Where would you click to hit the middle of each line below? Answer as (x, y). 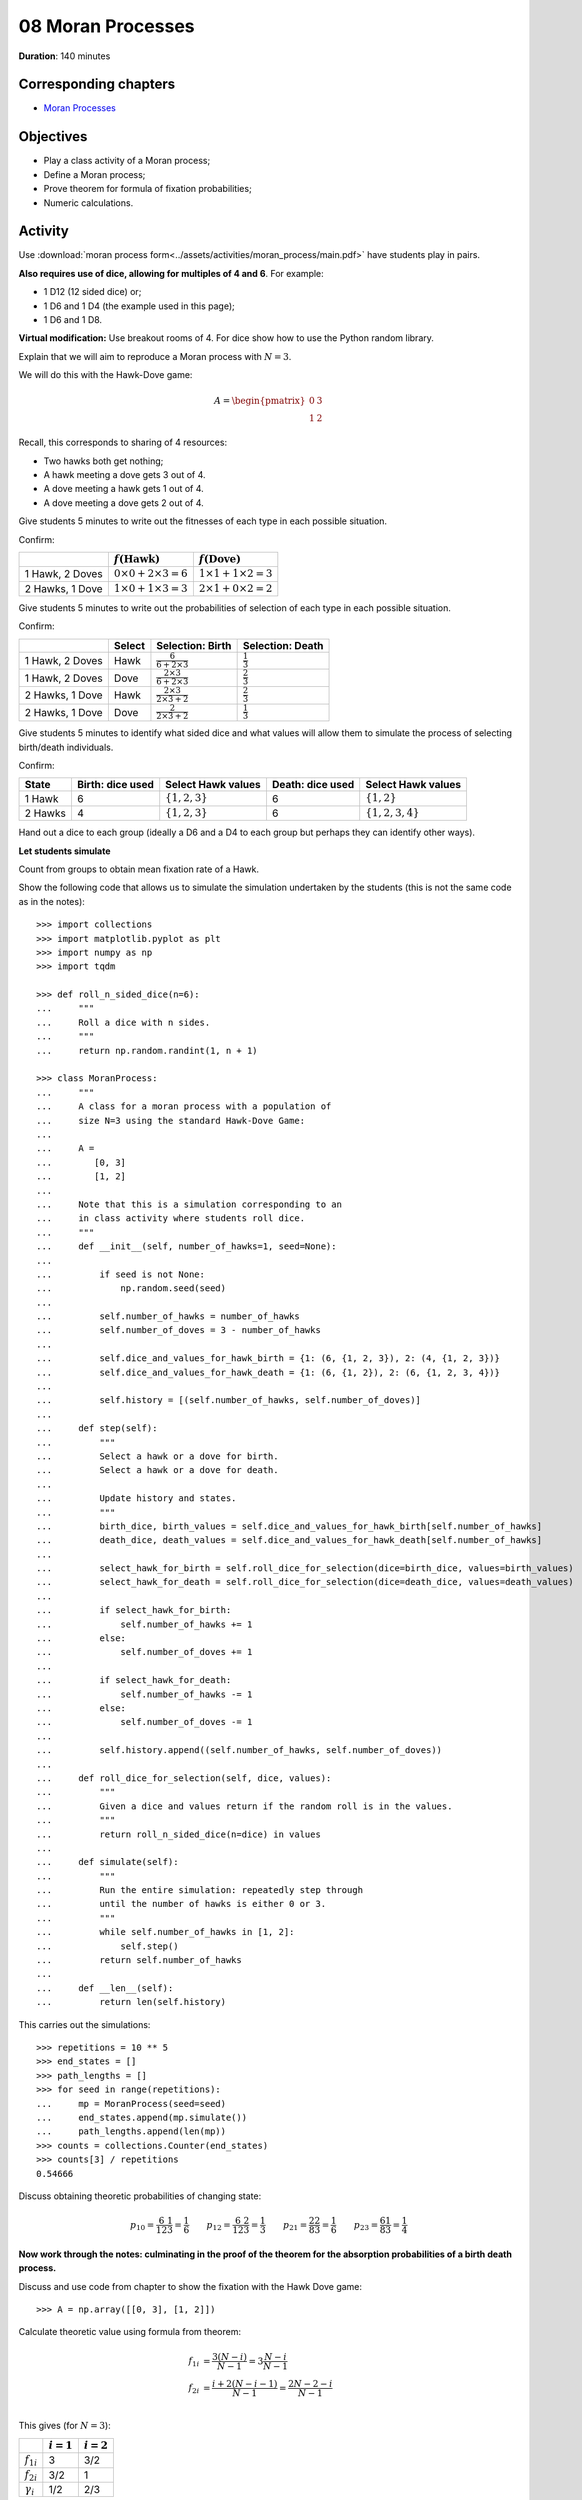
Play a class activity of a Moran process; (127, 161)
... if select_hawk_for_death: (134, 1680)
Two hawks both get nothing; (103, 461)
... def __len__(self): (105, 1988)
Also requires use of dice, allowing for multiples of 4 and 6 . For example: (171, 273)
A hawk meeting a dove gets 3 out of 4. (124, 474)
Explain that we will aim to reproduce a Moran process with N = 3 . (155, 356)
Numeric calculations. (88, 202)
